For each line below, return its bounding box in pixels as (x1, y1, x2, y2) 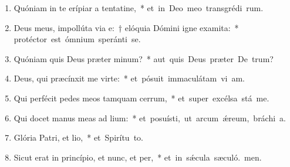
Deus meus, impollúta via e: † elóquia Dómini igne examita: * (14, 21, 239, 33)
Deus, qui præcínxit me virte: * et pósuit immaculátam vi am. (14, 72, 245, 84)
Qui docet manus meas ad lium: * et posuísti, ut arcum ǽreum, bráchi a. (14, 111, 286, 124)
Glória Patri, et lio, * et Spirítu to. (14, 131, 143, 144)
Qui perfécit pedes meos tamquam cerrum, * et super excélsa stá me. (14, 91, 269, 104)
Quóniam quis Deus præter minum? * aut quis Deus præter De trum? (14, 52, 274, 64)
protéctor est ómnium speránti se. (14, 33, 141, 45)
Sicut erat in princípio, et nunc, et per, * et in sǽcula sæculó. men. (14, 151, 262, 163)
